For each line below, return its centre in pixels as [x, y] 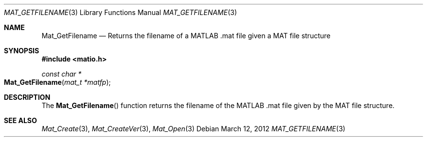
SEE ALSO [20, 120]
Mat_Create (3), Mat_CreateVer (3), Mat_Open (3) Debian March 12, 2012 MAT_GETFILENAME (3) [194, 129]
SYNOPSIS [22, 51]
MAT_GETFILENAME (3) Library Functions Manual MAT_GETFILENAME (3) [121, 12]
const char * [62, 74]
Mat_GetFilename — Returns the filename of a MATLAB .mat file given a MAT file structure [186, 36]
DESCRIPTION [27, 97]
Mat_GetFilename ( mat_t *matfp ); [58, 82]
